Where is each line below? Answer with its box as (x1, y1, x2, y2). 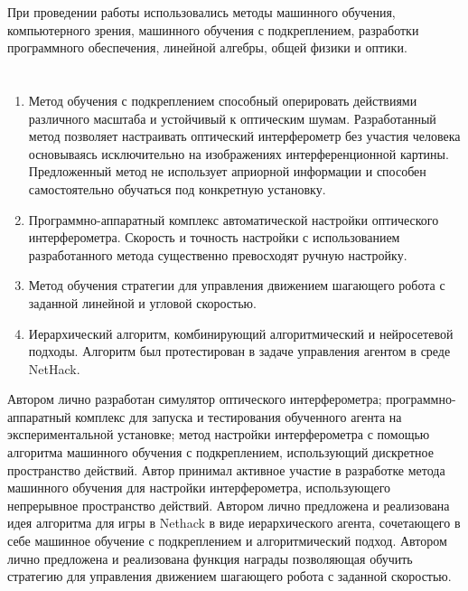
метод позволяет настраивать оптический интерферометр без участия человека (28, 127, 461, 145)
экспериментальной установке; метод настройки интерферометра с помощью (7, 425, 430, 444)
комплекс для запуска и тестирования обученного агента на (75, 407, 402, 426)
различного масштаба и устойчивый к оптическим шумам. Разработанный (28, 108, 436, 127)
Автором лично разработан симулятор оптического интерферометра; (7, 389, 382, 408)
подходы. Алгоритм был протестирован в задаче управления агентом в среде (28, 342, 451, 361)
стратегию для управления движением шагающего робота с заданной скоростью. (7, 567, 452, 586)
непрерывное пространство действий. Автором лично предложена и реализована (7, 495, 450, 514)
